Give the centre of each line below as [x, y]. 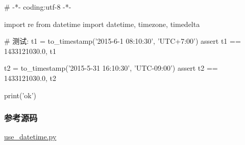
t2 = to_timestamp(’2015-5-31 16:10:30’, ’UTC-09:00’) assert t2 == [111, 68]
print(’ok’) [20, 95]
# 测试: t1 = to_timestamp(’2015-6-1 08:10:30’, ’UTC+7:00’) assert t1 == [122, 41]
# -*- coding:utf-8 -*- [38, 7]
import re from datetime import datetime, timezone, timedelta [102, 24]
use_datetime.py [30, 137]
